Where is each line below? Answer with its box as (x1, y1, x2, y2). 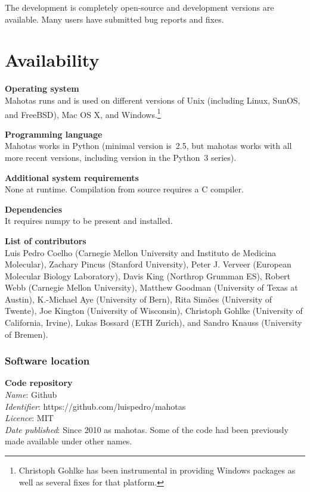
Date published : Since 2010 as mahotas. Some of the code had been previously (5, 423, 289, 435)
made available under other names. (5, 435, 132, 447)
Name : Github (5, 388, 57, 401)
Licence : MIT (5, 412, 54, 424)
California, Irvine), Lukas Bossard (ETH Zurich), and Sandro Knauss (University (5, 316, 302, 329)
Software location (5, 353, 90, 368)
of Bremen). (5, 328, 48, 340)
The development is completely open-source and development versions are (5, 1, 274, 13)
